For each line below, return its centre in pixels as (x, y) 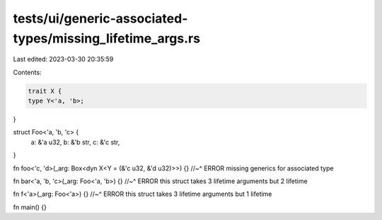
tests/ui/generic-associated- (100, 18)
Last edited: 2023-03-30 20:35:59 (63, 59)
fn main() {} (30, 207)
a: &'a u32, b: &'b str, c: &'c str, (75, 142)
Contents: (27, 72)
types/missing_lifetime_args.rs (107, 38)
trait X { (45, 91)
